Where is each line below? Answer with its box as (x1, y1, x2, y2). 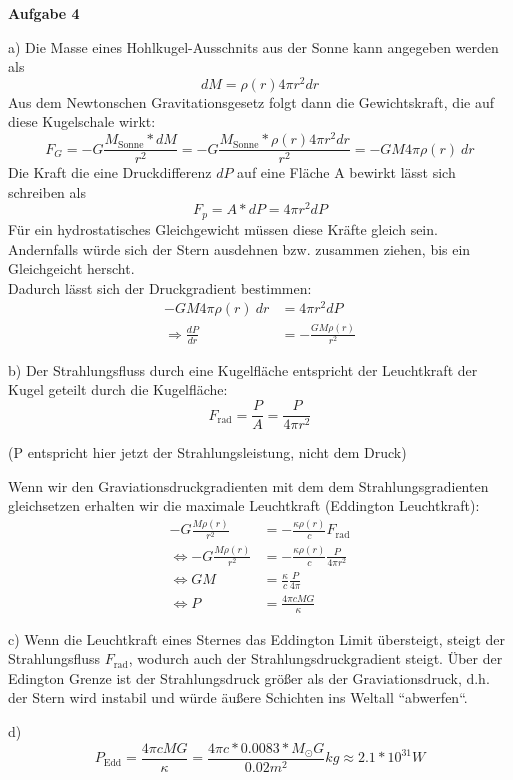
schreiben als (8, 181, 86, 202)
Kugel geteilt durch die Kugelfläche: (8, 379, 228, 400)
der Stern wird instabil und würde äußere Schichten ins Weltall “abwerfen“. (8, 687, 468, 708)
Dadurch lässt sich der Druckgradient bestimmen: (8, 277, 312, 298)
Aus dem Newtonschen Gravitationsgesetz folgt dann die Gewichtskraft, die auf (8, 91, 494, 112)
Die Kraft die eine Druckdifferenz (8, 162, 212, 183)
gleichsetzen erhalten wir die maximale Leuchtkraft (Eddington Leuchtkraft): (8, 495, 480, 516)
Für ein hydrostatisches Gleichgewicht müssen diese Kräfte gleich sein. (8, 218, 438, 239)
